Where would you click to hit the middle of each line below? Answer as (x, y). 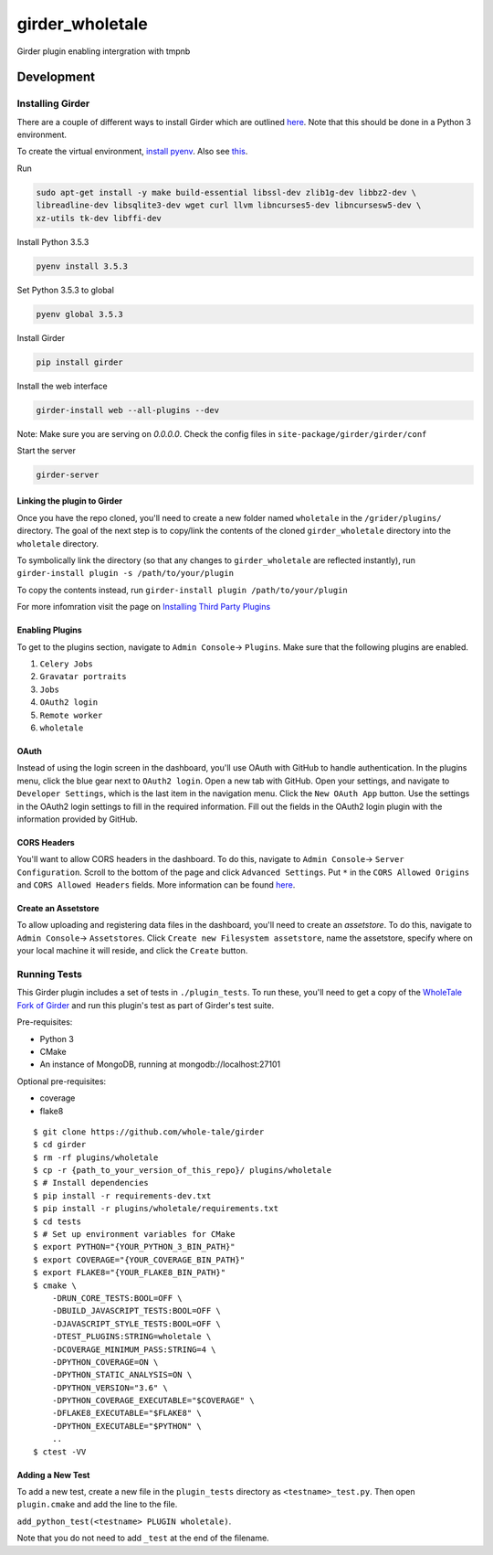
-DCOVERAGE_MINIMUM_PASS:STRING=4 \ (134, 1349)
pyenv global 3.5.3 (79, 314)
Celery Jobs (66, 664)
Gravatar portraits (83, 677)
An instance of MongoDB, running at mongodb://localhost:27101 (160, 1064)
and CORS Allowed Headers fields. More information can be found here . (156, 885)
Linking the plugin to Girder (70, 501)
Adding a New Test (53, 1475)
